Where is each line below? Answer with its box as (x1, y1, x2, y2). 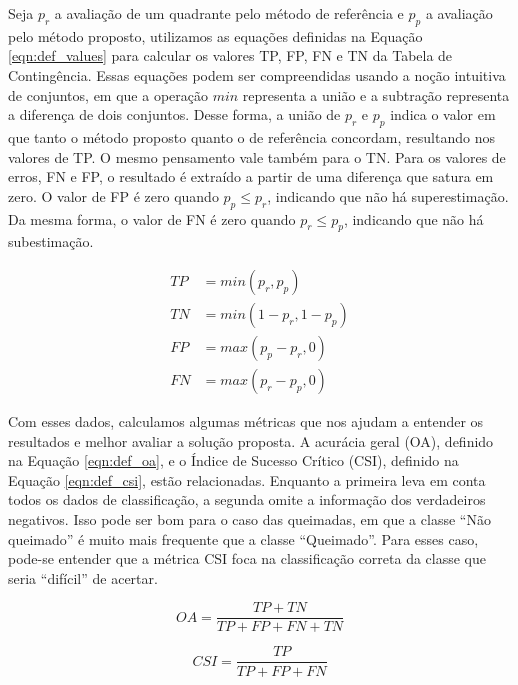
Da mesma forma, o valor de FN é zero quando (8, 208, 296, 229)
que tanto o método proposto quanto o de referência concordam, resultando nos (8, 126, 495, 147)
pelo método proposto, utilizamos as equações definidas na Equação (8, 25, 423, 46)
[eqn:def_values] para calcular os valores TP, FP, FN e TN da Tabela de (8, 45, 453, 66)
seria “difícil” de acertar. (8, 567, 158, 588)
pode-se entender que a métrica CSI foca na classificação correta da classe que (8, 548, 487, 569)
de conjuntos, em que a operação (8, 84, 208, 105)
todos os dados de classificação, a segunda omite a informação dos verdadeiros (8, 489, 486, 510)
